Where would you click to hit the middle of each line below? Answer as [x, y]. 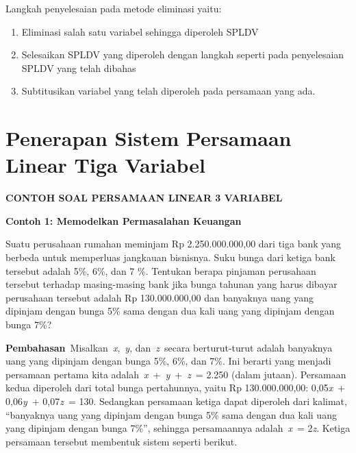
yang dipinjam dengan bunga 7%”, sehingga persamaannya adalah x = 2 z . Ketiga [178, 428]
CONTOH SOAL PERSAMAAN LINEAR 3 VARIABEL [144, 198]
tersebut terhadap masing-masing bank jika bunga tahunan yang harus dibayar [171, 284]
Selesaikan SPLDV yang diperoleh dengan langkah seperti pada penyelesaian [183, 54]
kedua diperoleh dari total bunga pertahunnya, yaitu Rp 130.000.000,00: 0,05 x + [176, 388]
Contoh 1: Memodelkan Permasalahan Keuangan [124, 220]
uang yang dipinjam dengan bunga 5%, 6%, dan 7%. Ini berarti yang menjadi [168, 361]
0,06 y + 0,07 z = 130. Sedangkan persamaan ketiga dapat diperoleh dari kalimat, [176, 401]
